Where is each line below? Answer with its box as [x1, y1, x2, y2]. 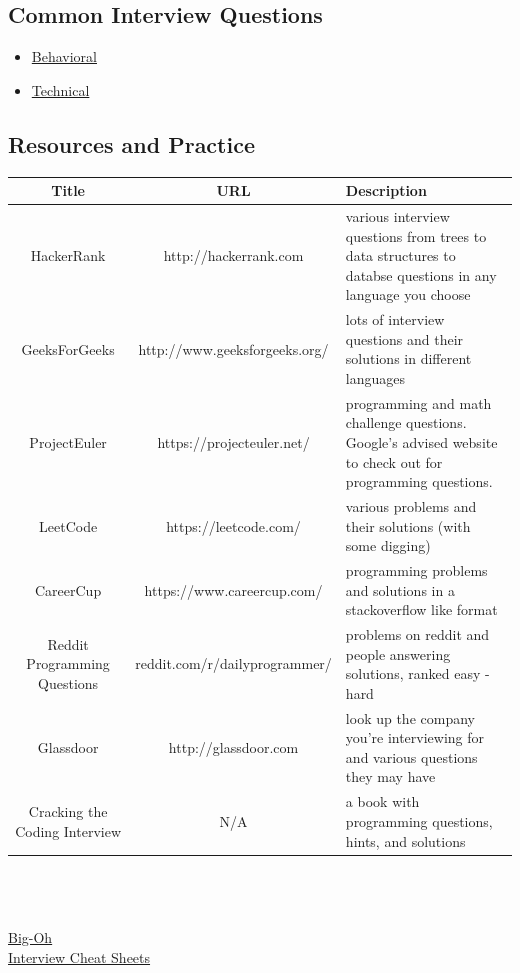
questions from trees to [345, 225, 487, 246]
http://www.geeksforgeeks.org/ [138, 338, 329, 359]
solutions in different [345, 348, 472, 369]
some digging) [345, 535, 431, 556]
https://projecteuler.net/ [157, 431, 310, 452]
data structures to [345, 245, 456, 266]
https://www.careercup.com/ [144, 579, 323, 600]
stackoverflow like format [345, 599, 498, 620]
